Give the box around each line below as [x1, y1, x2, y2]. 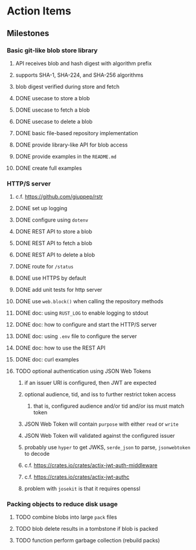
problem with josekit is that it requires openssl [24, 485, 141, 492]
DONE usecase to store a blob [15, 94, 90, 101]
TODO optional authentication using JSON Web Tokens [15, 367, 151, 375]
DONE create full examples [15, 164, 82, 172]
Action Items [7, 4, 71, 18]
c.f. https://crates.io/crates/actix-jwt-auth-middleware [24, 462, 158, 469]
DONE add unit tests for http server [15, 286, 103, 294]
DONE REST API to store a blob [15, 228, 92, 235]
